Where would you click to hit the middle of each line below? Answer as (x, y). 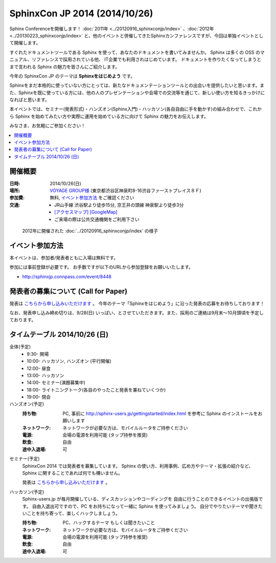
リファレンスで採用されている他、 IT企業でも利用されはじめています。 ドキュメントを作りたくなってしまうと (146, 59)
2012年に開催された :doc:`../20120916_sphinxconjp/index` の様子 (90, 231)
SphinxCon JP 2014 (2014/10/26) (81, 13)
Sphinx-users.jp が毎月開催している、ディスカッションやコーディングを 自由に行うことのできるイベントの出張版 (140, 499)
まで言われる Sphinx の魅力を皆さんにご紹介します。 (65, 67)
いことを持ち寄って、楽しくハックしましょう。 (71, 513)
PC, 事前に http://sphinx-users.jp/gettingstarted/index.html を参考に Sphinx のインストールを (160, 413)
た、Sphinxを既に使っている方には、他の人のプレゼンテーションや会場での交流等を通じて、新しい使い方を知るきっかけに (137, 93)
